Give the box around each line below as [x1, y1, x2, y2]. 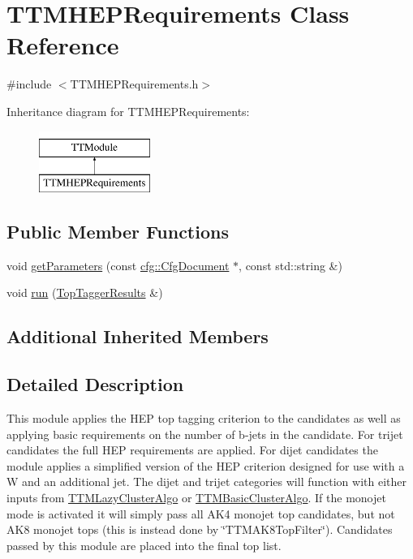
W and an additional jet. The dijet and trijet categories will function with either [6, 473, 407, 490]
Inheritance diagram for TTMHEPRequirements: [6, 102, 250, 119]
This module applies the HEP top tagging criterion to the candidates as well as [6, 410, 401, 427]
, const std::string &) [239, 256, 342, 273]
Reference [6, 28, 119, 62]
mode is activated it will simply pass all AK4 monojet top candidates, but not [6, 505, 395, 522]
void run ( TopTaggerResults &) [6, 284, 163, 301]
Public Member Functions [6, 219, 229, 244]
